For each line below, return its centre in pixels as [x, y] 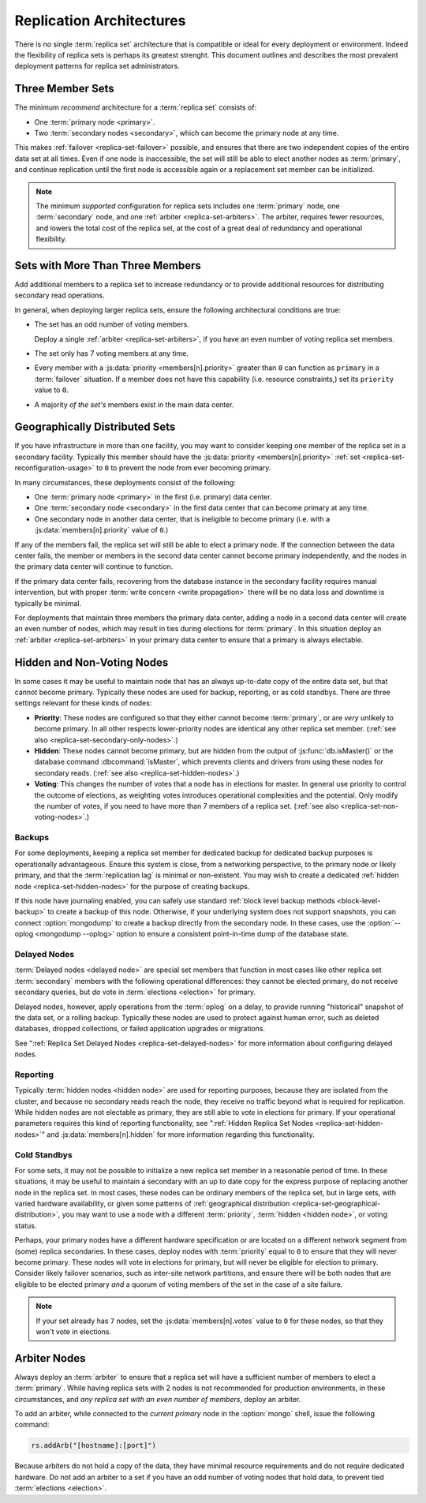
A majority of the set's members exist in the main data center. [134, 404]
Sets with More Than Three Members [108, 265]
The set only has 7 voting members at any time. [112, 353]
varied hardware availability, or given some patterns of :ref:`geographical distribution [152, 1204]
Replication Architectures [100, 21]
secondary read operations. [60, 295]
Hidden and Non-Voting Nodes [92, 662]
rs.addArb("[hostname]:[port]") [94, 1445]
